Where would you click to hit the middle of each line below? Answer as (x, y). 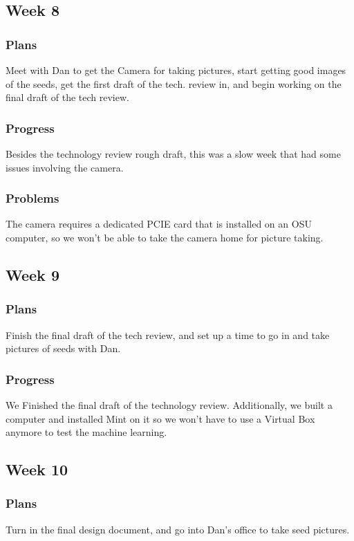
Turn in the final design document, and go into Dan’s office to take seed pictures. (178, 529)
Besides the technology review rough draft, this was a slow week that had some (173, 154)
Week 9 (32, 274)
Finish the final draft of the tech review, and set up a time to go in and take (168, 334)
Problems (32, 198)
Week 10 (37, 469)
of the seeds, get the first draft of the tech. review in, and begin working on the (174, 83)
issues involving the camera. (65, 167)
